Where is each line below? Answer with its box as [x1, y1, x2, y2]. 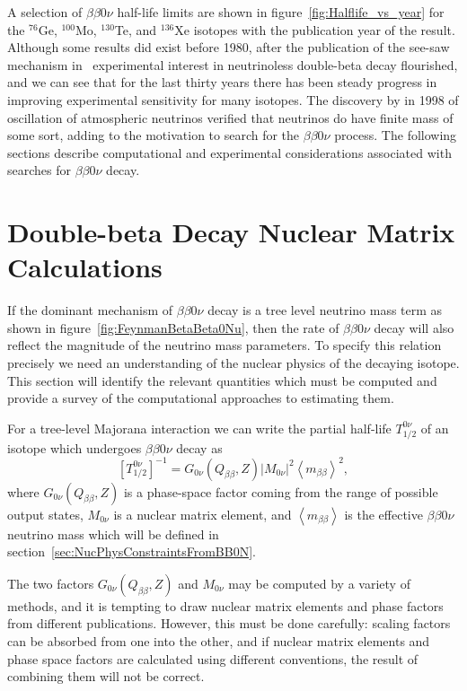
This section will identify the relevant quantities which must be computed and [7, 371, 437, 389]
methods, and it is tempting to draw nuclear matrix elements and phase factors [7, 596, 444, 615]
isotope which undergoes [7, 438, 142, 457]
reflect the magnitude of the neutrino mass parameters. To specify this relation [7, 336, 442, 354]
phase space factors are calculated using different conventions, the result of [7, 649, 419, 668]
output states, [7, 504, 84, 523]
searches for [7, 161, 71, 179]
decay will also [374, 318, 454, 337]
